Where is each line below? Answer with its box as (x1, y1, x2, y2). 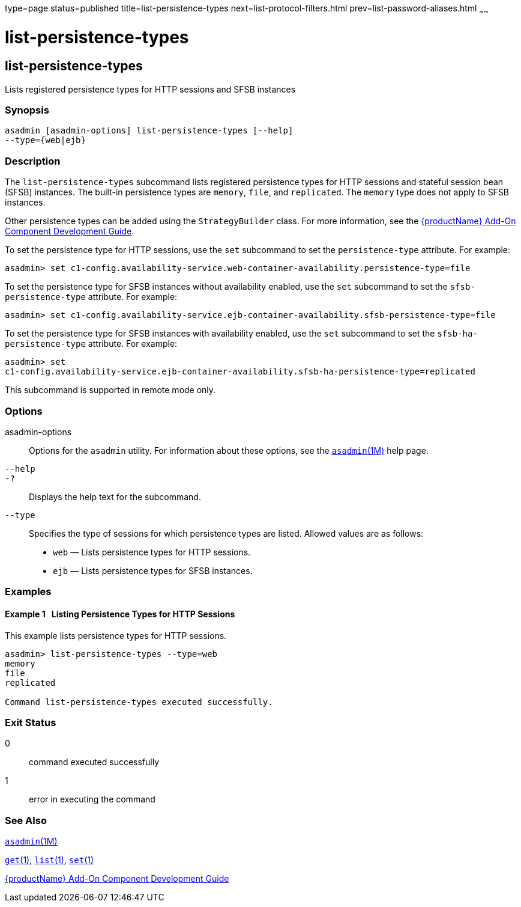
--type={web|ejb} (5, 135, 86, 145)
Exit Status (5, 716, 56, 728)
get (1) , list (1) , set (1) (5, 855, 94, 866)
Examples (5, 585, 52, 598)
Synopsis (5, 104, 49, 117)
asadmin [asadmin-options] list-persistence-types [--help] (5, 126, 294, 136)
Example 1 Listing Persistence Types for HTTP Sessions (5, 608, 235, 619)
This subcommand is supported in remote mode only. (5, 385, 216, 395)
